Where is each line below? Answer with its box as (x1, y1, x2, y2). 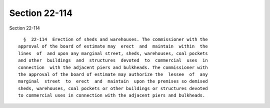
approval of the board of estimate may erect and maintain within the (18, 43, 208, 49)
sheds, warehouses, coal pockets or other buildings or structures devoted (18, 85, 208, 91)
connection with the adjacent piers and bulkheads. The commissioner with (18, 64, 208, 70)
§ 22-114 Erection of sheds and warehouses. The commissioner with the (23, 36, 208, 42)
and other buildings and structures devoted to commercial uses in (18, 57, 208, 63)
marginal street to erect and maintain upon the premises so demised (18, 78, 208, 84)
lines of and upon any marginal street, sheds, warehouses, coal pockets (18, 50, 208, 56)
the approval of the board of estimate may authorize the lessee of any (18, 71, 208, 77)
